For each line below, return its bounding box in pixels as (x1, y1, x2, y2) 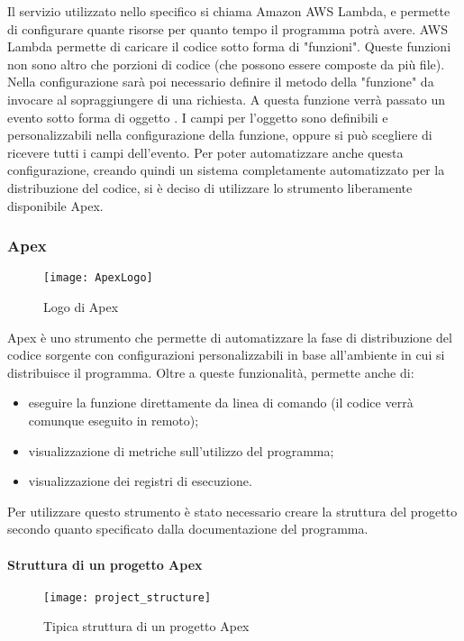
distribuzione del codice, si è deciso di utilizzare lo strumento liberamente (7, 178, 413, 197)
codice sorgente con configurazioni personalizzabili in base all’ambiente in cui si (7, 345, 445, 364)
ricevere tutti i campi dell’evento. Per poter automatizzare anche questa (7, 142, 404, 161)
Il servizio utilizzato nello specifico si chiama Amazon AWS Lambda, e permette (7, 2, 450, 20)
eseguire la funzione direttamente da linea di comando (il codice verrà (28, 393, 414, 412)
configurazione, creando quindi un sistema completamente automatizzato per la (7, 160, 445, 179)
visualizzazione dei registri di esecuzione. (28, 472, 252, 490)
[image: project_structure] (43, 591, 212, 604)
